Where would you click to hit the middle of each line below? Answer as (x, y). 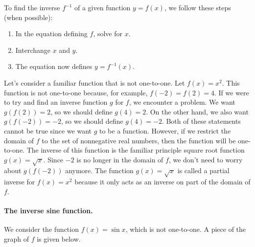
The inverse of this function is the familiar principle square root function (136, 150)
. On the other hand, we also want (197, 111)
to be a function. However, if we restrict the (165, 130)
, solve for (108, 34)
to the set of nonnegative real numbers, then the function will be (139, 140)
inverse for (20, 182)
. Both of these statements (201, 121)
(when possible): (28, 17)
